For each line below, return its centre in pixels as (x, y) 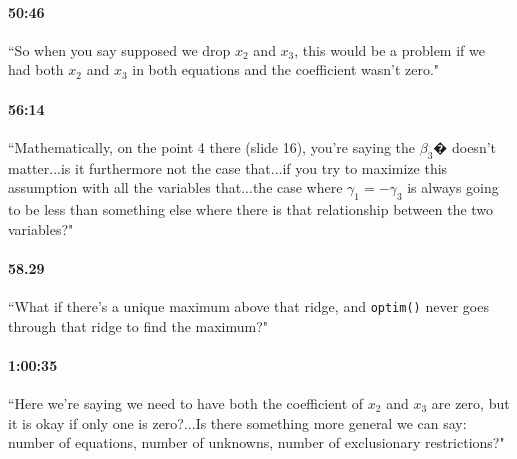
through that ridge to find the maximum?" (138, 325)
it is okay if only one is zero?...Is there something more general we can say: (237, 422)
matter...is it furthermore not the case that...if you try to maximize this (228, 167)
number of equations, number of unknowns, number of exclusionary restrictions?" (256, 442)
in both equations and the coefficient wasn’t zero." (286, 69)
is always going (453, 187)
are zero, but (470, 403)
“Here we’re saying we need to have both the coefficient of (186, 403)
